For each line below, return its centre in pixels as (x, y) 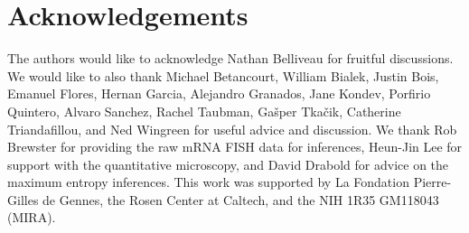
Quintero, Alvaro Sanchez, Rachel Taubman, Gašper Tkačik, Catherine (204, 111)
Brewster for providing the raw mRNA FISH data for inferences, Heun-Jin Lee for (235, 147)
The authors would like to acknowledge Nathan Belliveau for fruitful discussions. (230, 58)
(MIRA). (32, 217)
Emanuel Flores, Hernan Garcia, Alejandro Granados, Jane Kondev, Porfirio (219, 93)
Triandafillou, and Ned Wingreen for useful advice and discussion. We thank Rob (232, 129)
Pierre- (432, 182)
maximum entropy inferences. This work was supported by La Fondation (208, 182)
